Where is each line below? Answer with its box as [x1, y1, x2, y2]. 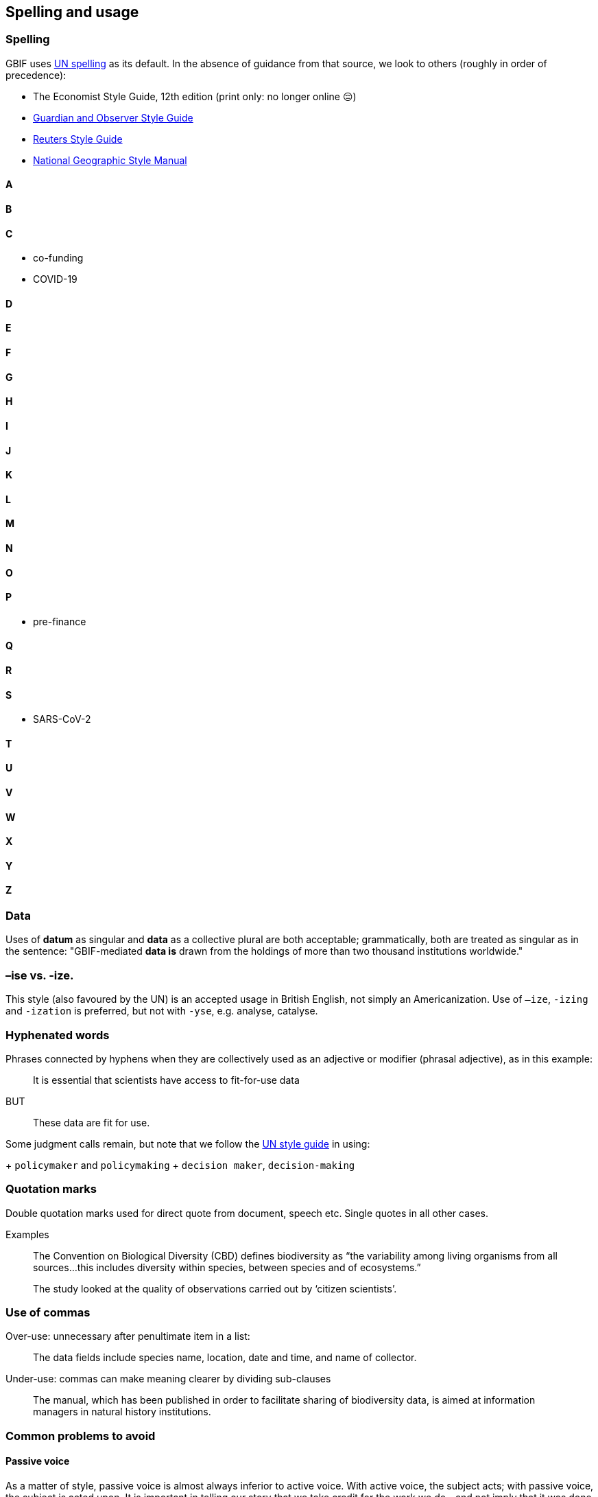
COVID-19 [33, 273, 77, 286]
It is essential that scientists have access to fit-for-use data [33, 1074, 300, 1086]
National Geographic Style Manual [33, 154, 187, 166]
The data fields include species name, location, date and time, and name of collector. [33, 1351, 417, 1364]
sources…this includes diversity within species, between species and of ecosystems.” [33, 1261, 421, 1273]
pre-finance [33, 615, 86, 627]
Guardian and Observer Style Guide [33, 111, 193, 124]
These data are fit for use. [33, 1116, 150, 1128]
